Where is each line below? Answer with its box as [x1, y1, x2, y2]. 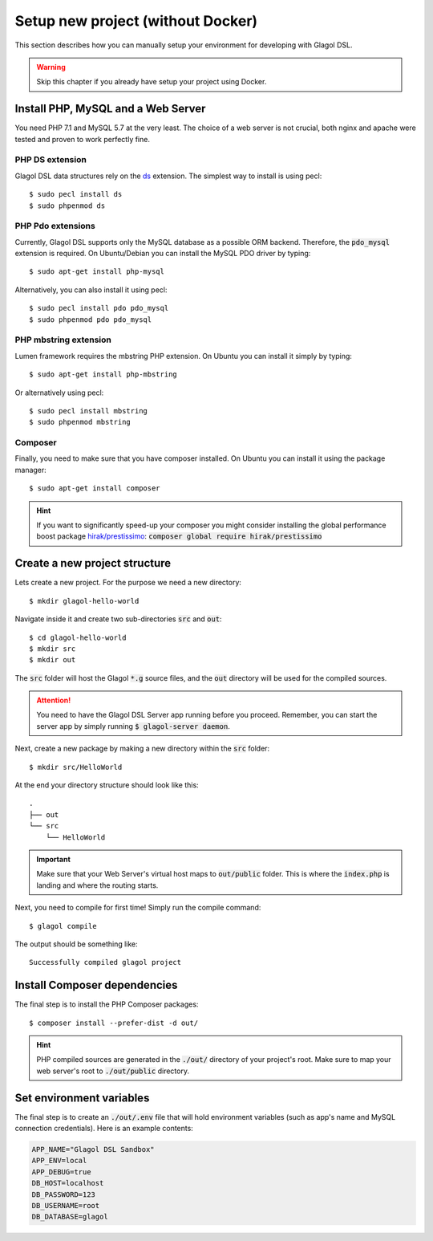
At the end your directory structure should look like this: [14, 780, 200, 790]
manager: [14, 465, 47, 474]
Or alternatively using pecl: [14, 388, 104, 397]
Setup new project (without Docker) [14, 12, 258, 30]
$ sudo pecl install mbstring [29, 406, 148, 415]
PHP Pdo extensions [14, 221, 95, 232]
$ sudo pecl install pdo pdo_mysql [29, 303, 169, 313]
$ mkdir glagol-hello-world [29, 596, 140, 605]
